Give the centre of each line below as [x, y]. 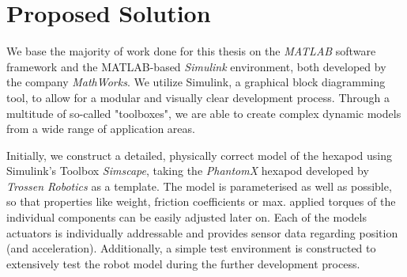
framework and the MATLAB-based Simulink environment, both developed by [196, 66]
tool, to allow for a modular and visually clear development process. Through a [198, 97]
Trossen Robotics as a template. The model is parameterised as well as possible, [199, 186]
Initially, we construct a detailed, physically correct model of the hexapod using [200, 155]
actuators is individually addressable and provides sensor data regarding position [202, 232]
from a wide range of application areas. [101, 129]
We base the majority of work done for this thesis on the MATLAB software [191, 51]
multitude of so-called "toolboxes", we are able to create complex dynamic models [204, 113]
